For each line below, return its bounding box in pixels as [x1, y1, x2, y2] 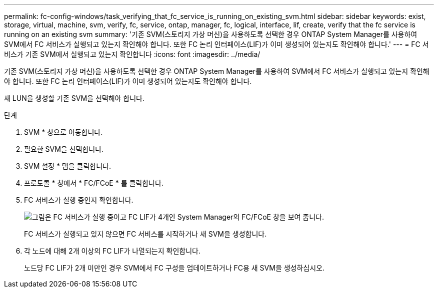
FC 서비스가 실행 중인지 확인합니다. [24, 196, 133, 204]
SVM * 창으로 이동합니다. [24, 128, 103, 136]
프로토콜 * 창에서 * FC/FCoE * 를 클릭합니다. [24, 179, 163, 187]
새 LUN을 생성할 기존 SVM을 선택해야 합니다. [4, 94, 145, 102]
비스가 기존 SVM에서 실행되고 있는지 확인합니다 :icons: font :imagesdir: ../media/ [4, 50, 260, 58]
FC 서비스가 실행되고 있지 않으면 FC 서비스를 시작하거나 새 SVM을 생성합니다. [24, 230, 267, 238]
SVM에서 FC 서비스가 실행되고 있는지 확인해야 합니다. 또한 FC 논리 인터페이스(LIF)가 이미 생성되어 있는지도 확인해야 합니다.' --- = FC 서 [4, 40, 429, 48]
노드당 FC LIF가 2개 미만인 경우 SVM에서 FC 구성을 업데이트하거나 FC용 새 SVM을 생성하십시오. [24, 264, 325, 272]
